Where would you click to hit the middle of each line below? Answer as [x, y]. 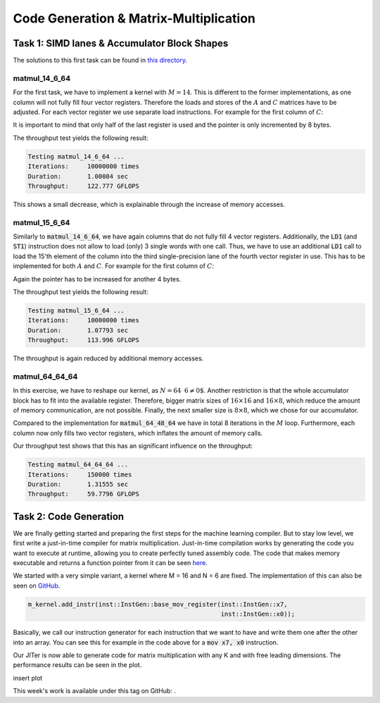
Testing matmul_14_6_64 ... [76, 156]
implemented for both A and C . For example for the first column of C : [114, 266]
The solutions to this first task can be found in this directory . [100, 61]
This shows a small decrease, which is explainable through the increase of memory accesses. [149, 204]
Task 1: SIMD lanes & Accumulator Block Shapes [121, 43]
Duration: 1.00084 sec [78, 176]
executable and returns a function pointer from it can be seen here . [110, 563]
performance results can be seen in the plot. [77, 665]
